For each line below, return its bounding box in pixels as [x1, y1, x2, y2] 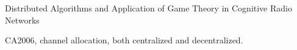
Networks [5, 13, 40, 26]
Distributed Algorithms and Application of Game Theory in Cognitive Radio [5, 2, 292, 14]
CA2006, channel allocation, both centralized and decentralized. [5, 34, 243, 46]
